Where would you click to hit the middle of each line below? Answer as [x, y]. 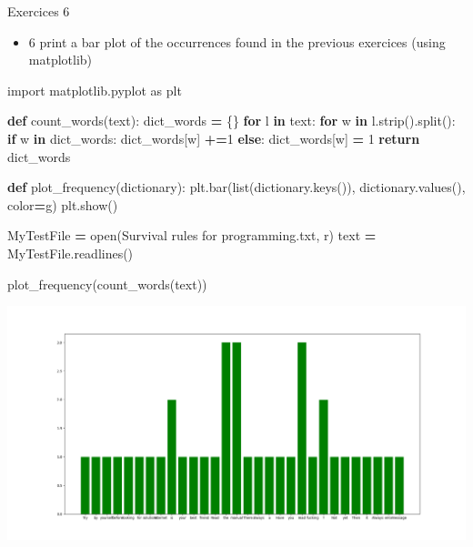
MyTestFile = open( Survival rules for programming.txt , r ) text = [192, 235]
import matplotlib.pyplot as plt [95, 90]
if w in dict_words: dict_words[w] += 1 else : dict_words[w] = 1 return [214, 138]
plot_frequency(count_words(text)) [107, 284]
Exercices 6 [39, 11]
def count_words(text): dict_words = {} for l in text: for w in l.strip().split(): [231, 121]
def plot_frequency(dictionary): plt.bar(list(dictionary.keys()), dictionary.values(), [236, 187]
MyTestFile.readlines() [70, 253]
